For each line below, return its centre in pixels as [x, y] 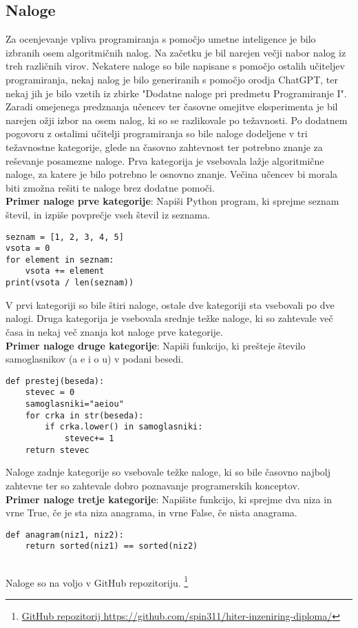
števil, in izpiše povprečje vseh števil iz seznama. [108, 214]
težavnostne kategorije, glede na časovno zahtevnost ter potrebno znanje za [164, 146]
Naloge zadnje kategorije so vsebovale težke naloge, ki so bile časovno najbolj [168, 472]
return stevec [57, 450]
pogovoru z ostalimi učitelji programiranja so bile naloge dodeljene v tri [157, 133]
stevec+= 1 [89, 439]
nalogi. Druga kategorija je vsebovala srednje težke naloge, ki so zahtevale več [169, 318]
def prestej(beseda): [55, 381]
